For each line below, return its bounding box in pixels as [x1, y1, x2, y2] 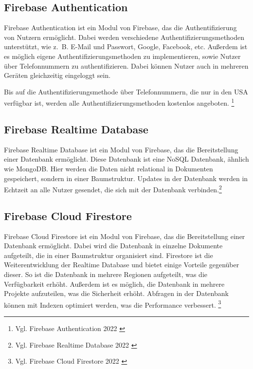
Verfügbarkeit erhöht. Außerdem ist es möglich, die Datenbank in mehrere [4, 278, 225, 289]
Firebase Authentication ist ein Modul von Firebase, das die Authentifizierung [4, 22, 237, 33]
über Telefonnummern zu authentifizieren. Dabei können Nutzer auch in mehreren [4, 60, 249, 71]
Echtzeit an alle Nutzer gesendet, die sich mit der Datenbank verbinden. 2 [4, 183, 222, 194]
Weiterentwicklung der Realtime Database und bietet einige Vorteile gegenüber [4, 259, 239, 270]
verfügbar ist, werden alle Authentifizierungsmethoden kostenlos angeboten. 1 [4, 96, 235, 108]
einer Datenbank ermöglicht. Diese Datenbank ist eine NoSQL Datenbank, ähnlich [4, 154, 249, 164]
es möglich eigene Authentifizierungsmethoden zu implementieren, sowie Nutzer [4, 51, 241, 61]
